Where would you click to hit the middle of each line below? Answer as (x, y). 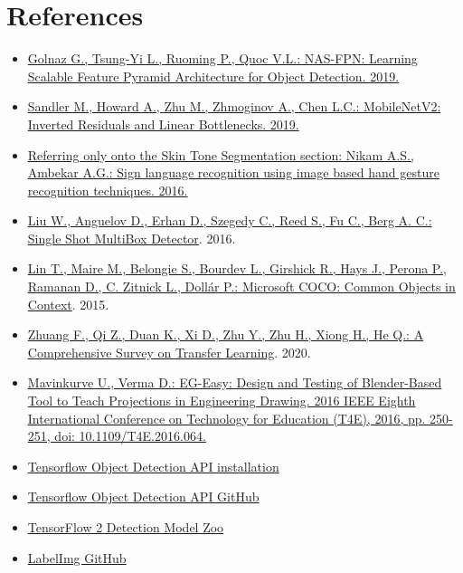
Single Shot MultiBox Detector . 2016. (132, 238)
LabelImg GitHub (77, 557)
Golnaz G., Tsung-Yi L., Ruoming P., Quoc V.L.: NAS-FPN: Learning (222, 58)
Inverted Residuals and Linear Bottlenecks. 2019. (163, 124)
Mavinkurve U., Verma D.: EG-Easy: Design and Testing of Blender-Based (235, 382)
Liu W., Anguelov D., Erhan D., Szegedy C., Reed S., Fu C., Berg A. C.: (230, 220)
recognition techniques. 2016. (108, 190)
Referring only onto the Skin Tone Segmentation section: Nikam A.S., (221, 154)
